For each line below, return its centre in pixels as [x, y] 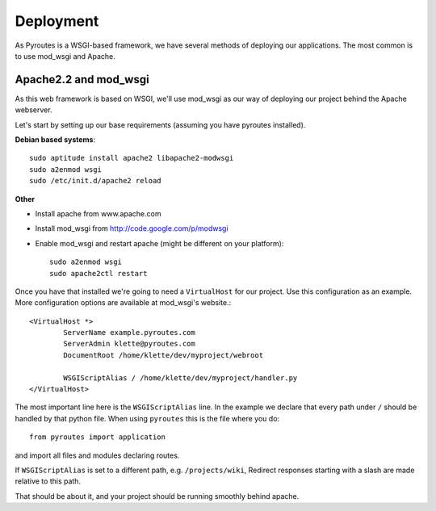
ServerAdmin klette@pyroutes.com [129, 344]
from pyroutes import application [97, 437]
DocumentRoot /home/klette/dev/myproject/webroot [163, 355]
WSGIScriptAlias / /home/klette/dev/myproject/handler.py [180, 378]
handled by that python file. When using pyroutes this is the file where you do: [147, 418]
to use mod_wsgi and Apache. [65, 56]
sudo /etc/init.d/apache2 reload [95, 181]
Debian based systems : [55, 140]
